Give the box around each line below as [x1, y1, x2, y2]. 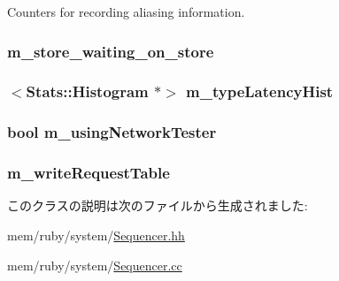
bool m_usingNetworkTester [7, 121, 217, 143]
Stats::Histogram [26, 80, 149, 103]
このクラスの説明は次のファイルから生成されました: [7, 196, 308, 215]
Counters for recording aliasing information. [7, 3, 245, 20]
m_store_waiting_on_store [7, 40, 214, 62]
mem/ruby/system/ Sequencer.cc [7, 255, 182, 274]
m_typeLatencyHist [186, 80, 334, 103]
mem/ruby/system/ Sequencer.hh [7, 225, 185, 244]
